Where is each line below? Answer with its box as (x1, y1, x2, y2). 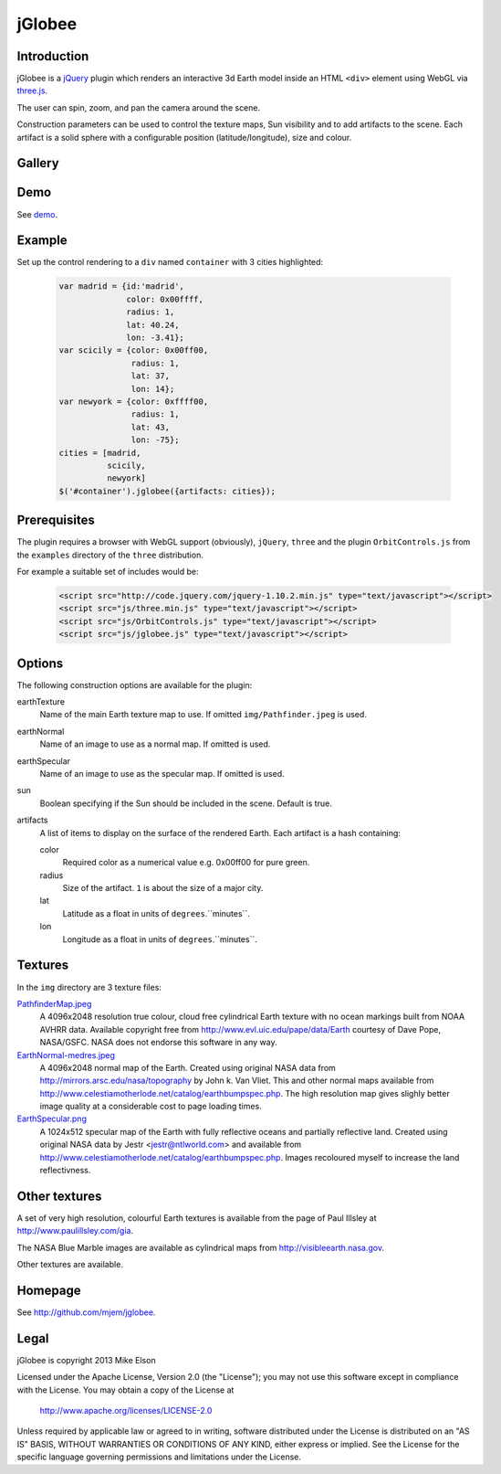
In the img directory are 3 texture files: (16, 981, 162, 992)
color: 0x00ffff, (126, 293, 204, 304)
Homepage (16, 1282, 81, 1298)
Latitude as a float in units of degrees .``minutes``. (62, 907, 250, 918)
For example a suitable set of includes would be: (16, 566, 199, 577)
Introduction (16, 48, 89, 64)
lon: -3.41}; (126, 333, 184, 343)
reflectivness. (39, 1165, 91, 1176)
